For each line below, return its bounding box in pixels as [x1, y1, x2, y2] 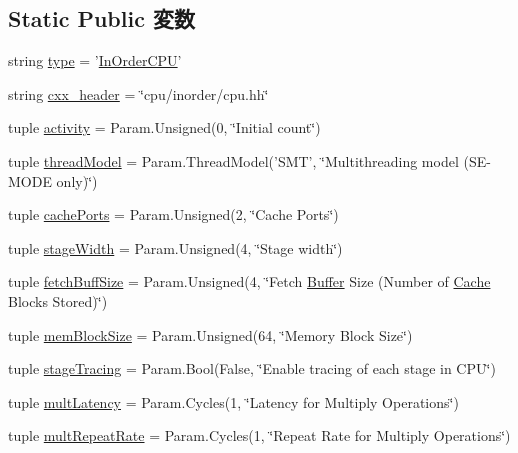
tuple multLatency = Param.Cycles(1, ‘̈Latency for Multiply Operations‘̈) [8, 391, 459, 412]
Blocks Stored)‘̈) [8, 290, 108, 311]
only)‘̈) [56, 170, 98, 191]
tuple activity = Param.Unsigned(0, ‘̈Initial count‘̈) [8, 117, 321, 138]
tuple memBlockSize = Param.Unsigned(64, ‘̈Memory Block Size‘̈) [8, 324, 413, 345]
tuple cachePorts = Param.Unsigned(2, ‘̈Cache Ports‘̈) [8, 204, 339, 225]
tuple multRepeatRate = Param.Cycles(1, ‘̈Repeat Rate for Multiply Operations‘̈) [8, 425, 511, 446]
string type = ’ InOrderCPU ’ [8, 50, 182, 71]
